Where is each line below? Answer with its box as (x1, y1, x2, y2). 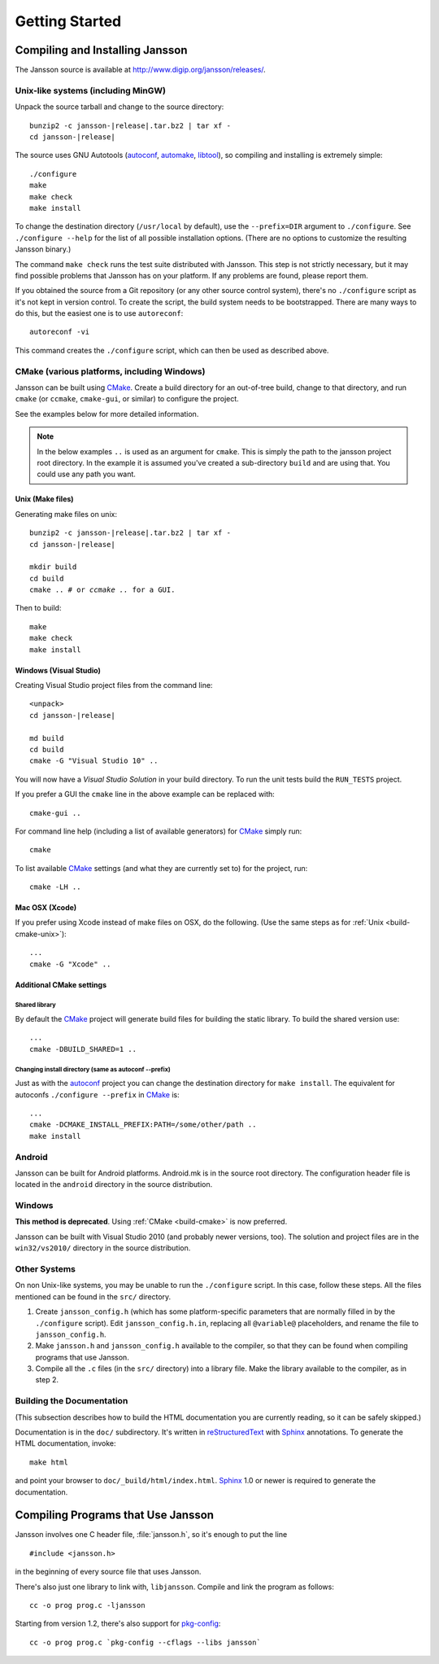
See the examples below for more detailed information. (15, 409, 199, 418)
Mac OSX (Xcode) (15, 903, 77, 913)
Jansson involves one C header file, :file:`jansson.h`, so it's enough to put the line (15, 1530, 288, 1539)
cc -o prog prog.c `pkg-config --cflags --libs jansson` (29, 1637, 262, 1647)
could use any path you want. (37, 469, 136, 479)
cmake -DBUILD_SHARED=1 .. (29, 1044, 137, 1053)
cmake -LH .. (29, 882, 81, 891)
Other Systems (15, 1263, 76, 1274)
